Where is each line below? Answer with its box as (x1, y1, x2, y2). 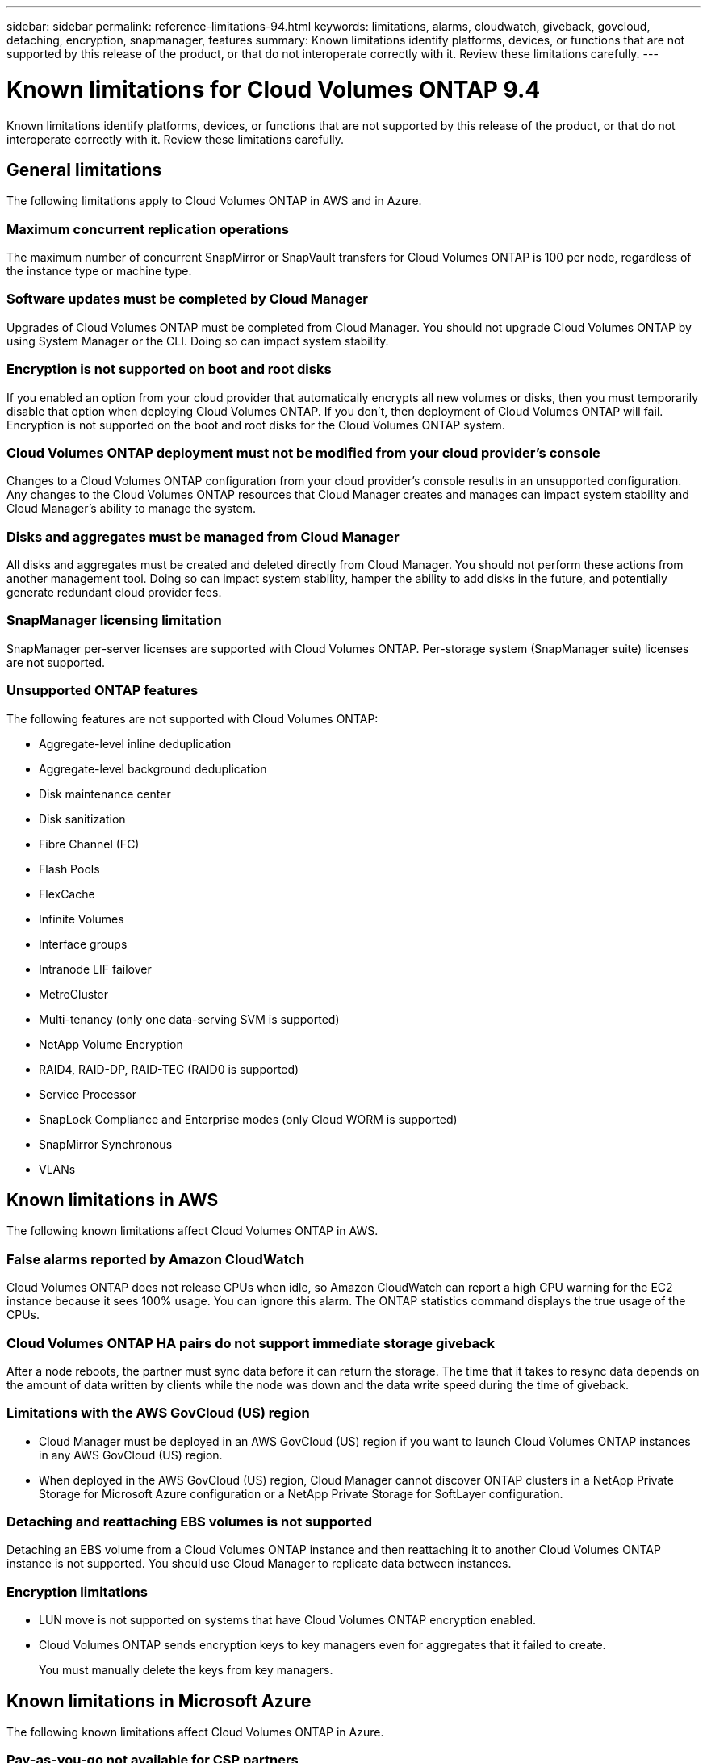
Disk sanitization (39, 811, 126, 826)
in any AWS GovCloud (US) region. (39, 1447, 223, 1462)
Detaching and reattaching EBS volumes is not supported (6, 1514, 372, 1531)
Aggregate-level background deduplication (39, 761, 267, 776)
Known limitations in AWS (6, 1190, 219, 1211)
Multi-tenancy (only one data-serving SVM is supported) (39, 1011, 340, 1026)
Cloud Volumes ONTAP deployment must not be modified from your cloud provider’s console (6, 444, 600, 461)
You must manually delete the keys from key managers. (39, 1663, 333, 1677)
